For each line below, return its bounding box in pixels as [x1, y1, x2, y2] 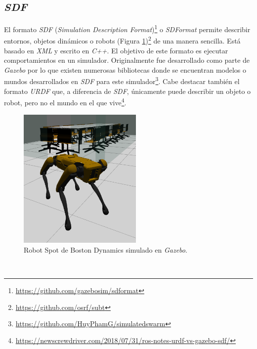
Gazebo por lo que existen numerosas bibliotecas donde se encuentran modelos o [4, 64, 247, 75]
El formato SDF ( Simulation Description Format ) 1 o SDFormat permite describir [4, 23, 251, 34]
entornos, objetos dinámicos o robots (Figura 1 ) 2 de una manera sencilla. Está [4, 34, 241, 46]
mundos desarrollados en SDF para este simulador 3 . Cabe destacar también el [4, 75, 240, 87]
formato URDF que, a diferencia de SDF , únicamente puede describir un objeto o [4, 86, 251, 96]
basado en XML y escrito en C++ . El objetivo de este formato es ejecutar [4, 45, 228, 55]
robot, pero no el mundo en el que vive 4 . [4, 96, 127, 107]
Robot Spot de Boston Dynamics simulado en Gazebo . [24, 244, 187, 255]
